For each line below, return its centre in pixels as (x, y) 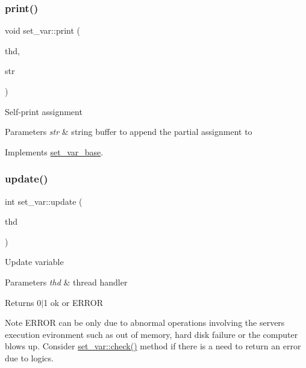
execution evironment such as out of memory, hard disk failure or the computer (151, 334)
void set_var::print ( (43, 30)
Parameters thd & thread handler (66, 282)
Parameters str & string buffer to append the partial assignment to (129, 132)
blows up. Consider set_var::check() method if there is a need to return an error (153, 346)
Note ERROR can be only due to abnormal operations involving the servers (145, 323)
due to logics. (29, 357)
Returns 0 (23, 302)
